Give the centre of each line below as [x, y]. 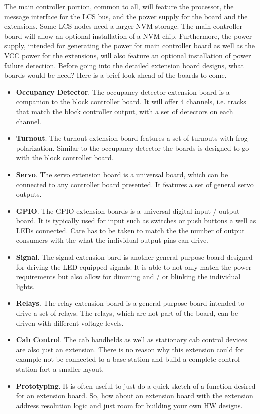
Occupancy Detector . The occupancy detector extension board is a [123, 92]
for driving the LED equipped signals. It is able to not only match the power [134, 267]
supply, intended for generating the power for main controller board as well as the [130, 46]
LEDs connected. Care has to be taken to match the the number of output [130, 230]
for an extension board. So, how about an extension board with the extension [135, 396]
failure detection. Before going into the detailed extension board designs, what [124, 65]
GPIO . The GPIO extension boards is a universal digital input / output [128, 211]
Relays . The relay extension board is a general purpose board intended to [130, 303]
